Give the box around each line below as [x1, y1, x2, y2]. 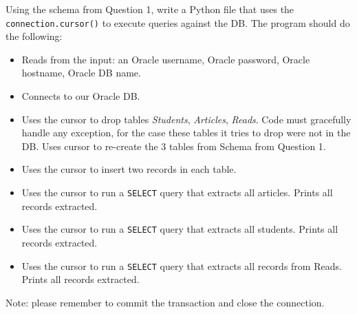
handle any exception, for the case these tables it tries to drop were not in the [21, 125, 351, 140]
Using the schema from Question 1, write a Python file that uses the [6, 2, 294, 16]
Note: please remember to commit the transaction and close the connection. [6, 295, 325, 309]
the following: [6, 29, 63, 43]
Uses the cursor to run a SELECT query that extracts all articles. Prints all [21, 185, 333, 199]
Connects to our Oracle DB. [21, 89, 140, 103]
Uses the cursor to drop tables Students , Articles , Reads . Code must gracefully [21, 112, 351, 126]
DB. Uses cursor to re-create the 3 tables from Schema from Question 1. [21, 138, 326, 153]
